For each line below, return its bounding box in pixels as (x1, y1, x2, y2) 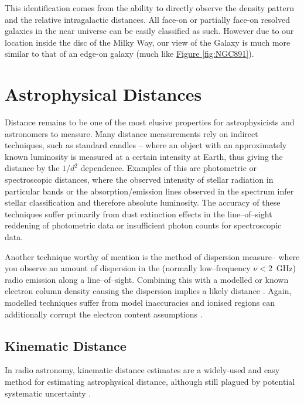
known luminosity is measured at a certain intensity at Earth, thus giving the (5, 150, 283, 162)
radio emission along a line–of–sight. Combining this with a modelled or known (5, 273, 289, 285)
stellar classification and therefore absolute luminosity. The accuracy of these (5, 196, 281, 209)
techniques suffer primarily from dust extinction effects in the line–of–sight (5, 207, 272, 220)
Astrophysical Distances (5, 82, 202, 106)
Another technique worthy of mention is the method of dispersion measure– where (5, 250, 300, 262)
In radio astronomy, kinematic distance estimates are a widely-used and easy (5, 364, 280, 376)
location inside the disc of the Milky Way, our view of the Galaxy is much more (5, 36, 291, 48)
